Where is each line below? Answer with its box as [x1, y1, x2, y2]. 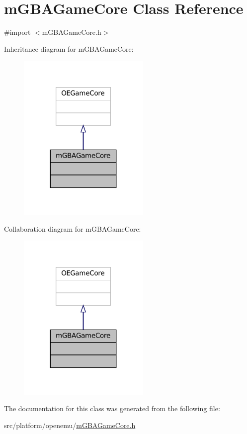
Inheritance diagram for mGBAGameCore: [4, 43, 134, 54]
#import [4, 27, 31, 37]
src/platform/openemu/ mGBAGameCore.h [4, 420, 136, 431]
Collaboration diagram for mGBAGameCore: [4, 223, 141, 234]
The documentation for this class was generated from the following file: [4, 403, 220, 414]
